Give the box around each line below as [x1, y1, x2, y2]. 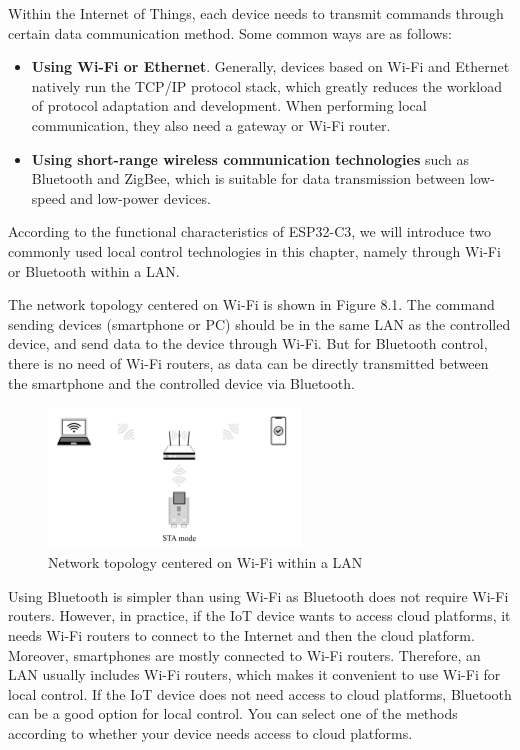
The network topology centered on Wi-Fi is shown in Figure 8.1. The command [8, 294, 495, 315]
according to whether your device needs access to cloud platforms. [8, 723, 413, 744]
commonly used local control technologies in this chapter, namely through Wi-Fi [8, 240, 501, 261]
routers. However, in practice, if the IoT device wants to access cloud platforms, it [8, 605, 511, 626]
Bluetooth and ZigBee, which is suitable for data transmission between [31, 168, 466, 189]
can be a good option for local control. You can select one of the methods [8, 703, 458, 724]
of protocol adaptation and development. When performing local [31, 95, 427, 116]
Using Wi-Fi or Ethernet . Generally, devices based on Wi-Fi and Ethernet [31, 56, 510, 77]
